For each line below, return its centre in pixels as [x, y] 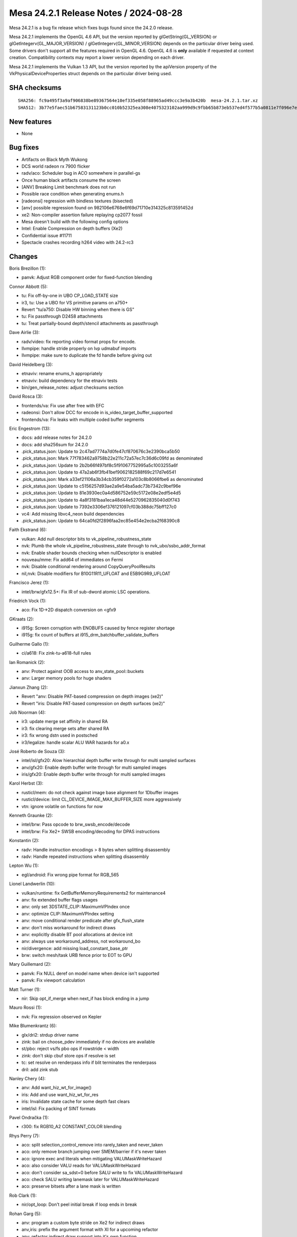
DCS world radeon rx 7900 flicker [56, 166]
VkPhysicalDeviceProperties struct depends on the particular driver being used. [91, 73]
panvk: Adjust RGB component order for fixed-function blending [87, 278]
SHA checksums [35, 87]
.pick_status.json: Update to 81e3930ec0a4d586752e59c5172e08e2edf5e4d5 [101, 493]
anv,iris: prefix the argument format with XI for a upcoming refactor [90, 1230]
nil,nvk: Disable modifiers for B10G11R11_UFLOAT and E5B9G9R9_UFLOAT [96, 573]
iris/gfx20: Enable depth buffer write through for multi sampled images [94, 774]
